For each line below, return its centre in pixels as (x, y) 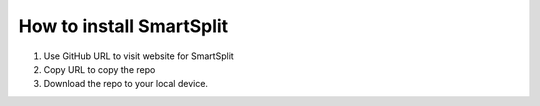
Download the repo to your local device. (126, 84)
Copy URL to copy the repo (99, 69)
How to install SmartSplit (123, 26)
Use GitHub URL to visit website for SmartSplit (138, 56)
